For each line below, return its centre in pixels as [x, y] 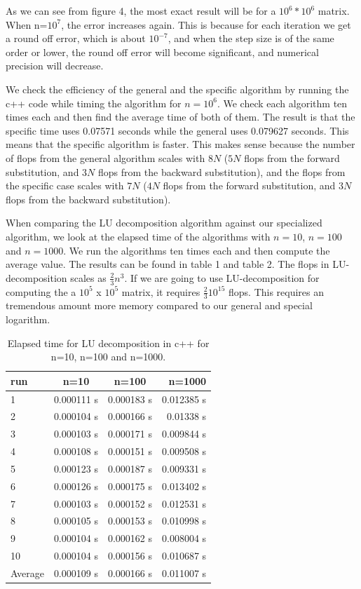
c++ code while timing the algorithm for [94, 103]
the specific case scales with [65, 185]
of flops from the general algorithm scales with [105, 157]
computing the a [41, 291]
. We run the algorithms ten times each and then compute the [197, 250]
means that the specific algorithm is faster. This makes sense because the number [180, 144]
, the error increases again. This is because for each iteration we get [206, 24]
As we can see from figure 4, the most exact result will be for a [141, 11]
